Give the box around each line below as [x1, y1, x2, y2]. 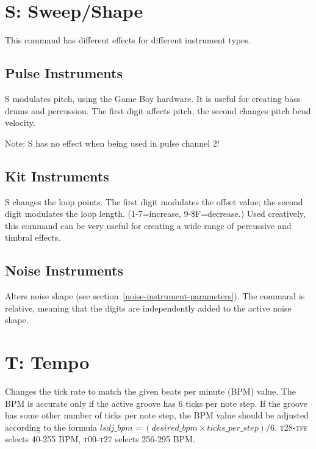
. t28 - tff [274, 420, 308, 433]
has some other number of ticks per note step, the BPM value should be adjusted [5, 409, 309, 422]
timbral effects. [5, 231, 61, 244]
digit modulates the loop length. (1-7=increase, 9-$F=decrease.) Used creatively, [5, 207, 306, 220]
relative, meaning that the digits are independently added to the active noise [5, 301, 292, 314]
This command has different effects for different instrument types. [5, 34, 251, 46]
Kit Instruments [5, 166, 109, 185]
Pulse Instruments [5, 64, 123, 82]
